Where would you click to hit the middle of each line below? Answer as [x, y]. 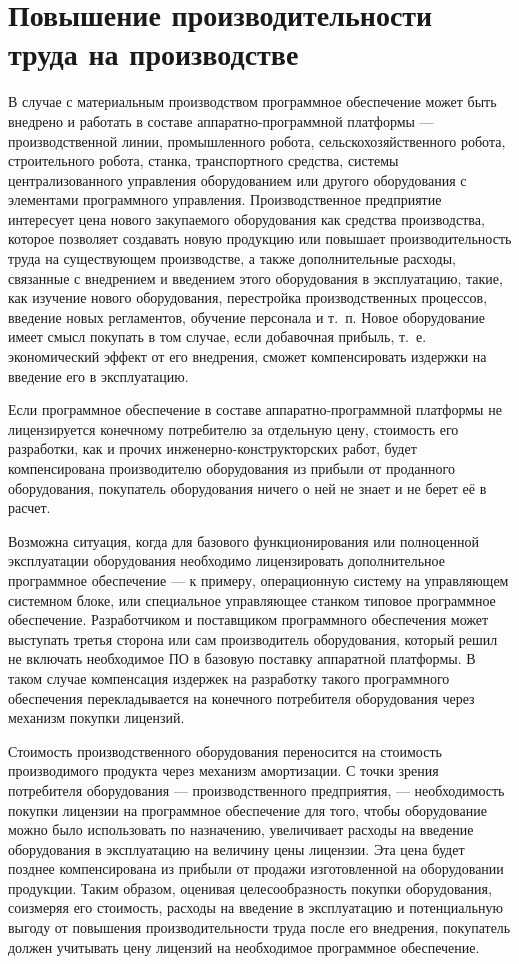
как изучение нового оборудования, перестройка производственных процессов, [248, 297]
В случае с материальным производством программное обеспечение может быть [252, 101]
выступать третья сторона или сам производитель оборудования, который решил [253, 638]
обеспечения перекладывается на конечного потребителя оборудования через [241, 697]
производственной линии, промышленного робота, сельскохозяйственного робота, [257, 140]
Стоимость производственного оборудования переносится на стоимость [225, 750]
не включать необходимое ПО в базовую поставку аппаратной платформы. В [242, 658]
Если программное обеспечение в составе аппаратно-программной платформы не [255, 409]
